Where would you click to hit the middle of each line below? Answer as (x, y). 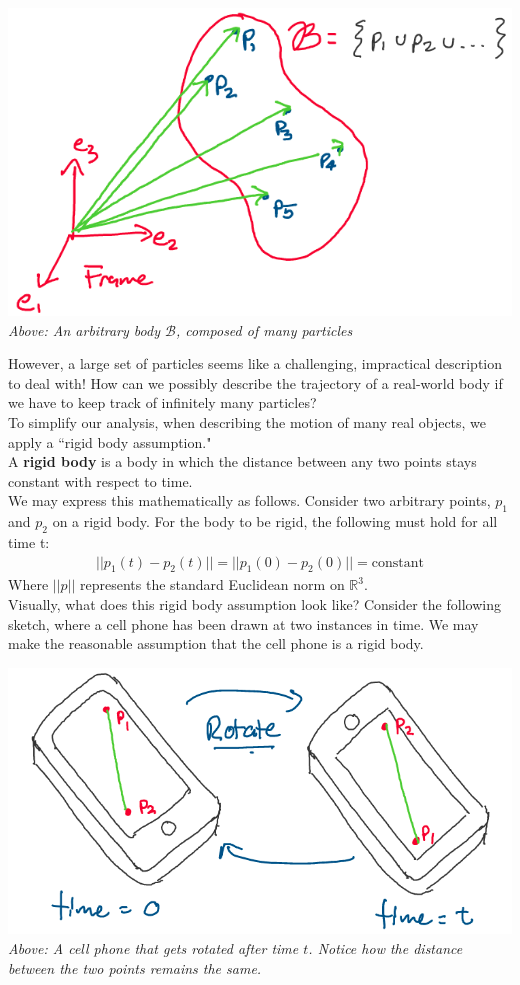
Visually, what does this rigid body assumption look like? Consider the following (254, 603)
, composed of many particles (264, 329)
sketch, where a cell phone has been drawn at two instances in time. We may (243, 623)
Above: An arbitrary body (84, 329)
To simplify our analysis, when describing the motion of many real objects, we (247, 421)
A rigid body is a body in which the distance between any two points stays (242, 461)
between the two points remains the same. (135, 967)
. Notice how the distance (385, 947)
